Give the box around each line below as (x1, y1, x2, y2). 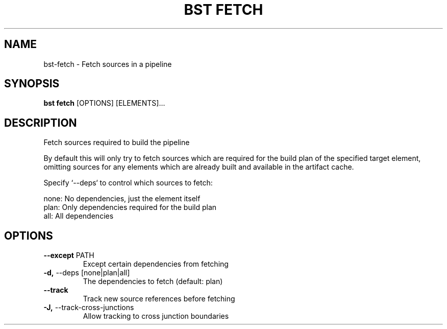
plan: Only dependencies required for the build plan (43, 203, 217, 212)
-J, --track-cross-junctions (43, 303, 134, 312)
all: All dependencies (43, 212, 114, 221)
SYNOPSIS (4, 77, 60, 90)
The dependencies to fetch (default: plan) (83, 277, 223, 286)
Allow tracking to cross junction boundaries (83, 312, 229, 321)
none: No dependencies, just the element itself (43, 194, 201, 203)
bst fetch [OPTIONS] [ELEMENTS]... (43, 99, 165, 108)
